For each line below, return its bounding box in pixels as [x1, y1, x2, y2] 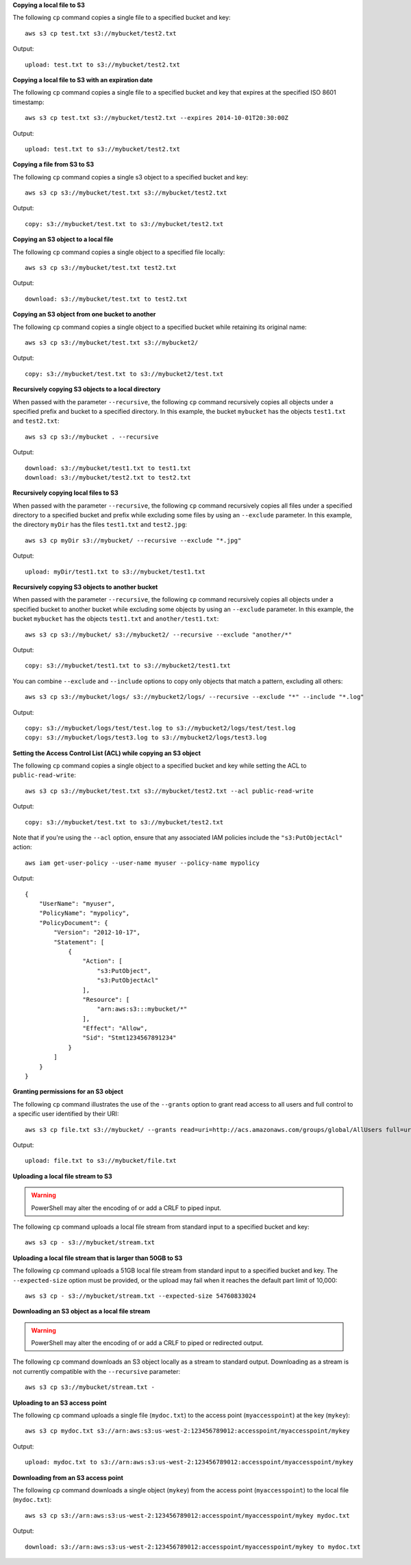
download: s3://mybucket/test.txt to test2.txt [25, 295, 188, 303]
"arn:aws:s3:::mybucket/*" [97, 1005, 188, 1013]
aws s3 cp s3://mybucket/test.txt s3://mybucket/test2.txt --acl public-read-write [25, 787, 314, 795]
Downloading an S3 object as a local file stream [12, 1307, 151, 1316]
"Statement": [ [53, 938, 105, 946]
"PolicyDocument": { [38, 919, 108, 926]
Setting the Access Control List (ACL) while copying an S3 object [12, 749, 201, 757]
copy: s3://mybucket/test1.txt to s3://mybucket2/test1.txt [25, 662, 231, 669]
